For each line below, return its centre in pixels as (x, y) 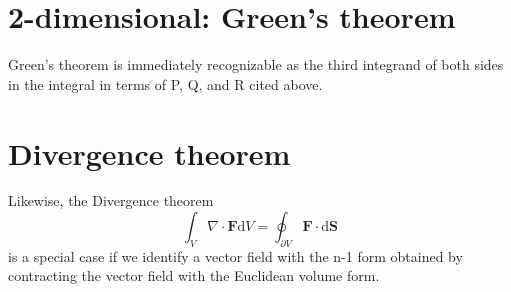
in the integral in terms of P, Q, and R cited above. (165, 83)
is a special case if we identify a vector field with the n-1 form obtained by (235, 255)
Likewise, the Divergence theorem (111, 200)
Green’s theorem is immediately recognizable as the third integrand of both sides (256, 64)
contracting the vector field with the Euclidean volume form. (194, 275)
